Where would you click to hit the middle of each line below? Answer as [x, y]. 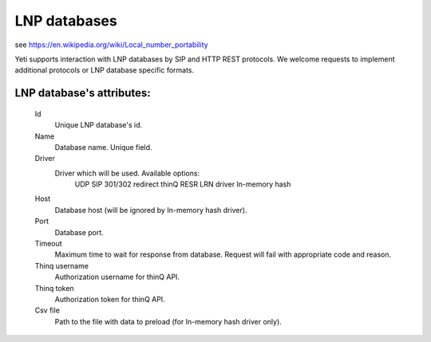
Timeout [49, 244]
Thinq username [62, 265]
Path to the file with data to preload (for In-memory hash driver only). [168, 321]
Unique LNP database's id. [99, 125]
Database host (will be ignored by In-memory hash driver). [151, 210]
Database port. [79, 232]
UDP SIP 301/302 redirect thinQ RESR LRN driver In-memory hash [183, 184]
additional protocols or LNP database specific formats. [105, 70]
